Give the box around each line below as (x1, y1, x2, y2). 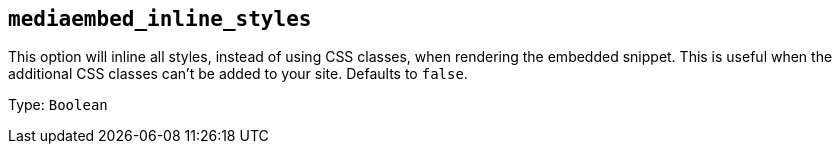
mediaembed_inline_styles (8, 7, 312, 31)
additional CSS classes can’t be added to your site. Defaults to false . (8, 65, 468, 83)
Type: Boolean (8, 96, 108, 114)
